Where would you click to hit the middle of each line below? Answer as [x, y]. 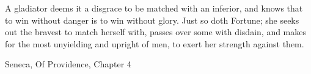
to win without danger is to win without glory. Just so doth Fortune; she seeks [152, 20]
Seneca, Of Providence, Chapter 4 [68, 64]
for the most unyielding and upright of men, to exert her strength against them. [155, 43]
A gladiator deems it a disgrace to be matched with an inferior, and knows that [154, 8]
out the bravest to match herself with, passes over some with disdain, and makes [156, 32]
